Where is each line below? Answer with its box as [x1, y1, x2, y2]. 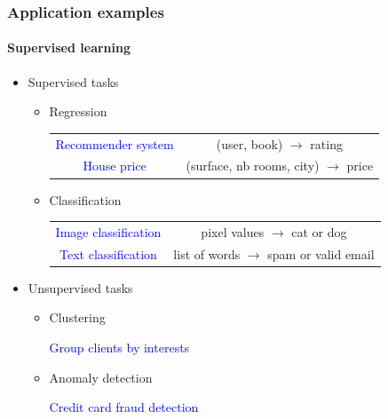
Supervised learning [7, 38, 131, 57]
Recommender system [55, 134, 174, 153]
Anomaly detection [49, 368, 153, 386]
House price [83, 156, 146, 175]
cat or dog [291, 222, 347, 241]
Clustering [49, 308, 106, 327]
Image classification [55, 222, 162, 241]
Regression [49, 102, 107, 121]
